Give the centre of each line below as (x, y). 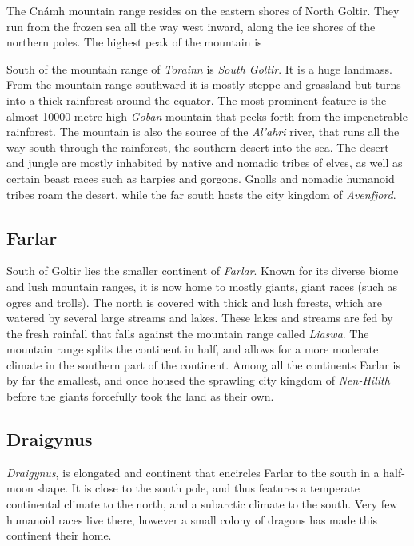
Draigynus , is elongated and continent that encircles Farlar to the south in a (193, 472)
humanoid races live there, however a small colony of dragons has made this (192, 519)
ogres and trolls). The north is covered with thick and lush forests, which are (195, 302)
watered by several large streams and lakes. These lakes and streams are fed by (200, 318)
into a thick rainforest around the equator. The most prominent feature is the (197, 100)
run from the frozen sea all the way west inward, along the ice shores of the (191, 26)
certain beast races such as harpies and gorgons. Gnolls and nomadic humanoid (201, 178)
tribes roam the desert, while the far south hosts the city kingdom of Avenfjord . (201, 194)
